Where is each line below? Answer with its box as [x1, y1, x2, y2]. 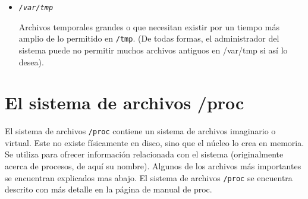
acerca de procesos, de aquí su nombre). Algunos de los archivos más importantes [5, 160, 301, 172]
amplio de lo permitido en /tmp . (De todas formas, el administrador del [18, 32, 279, 45]
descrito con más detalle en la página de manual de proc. [5, 183, 212, 195]
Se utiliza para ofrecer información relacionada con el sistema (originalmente [5, 148, 284, 160]
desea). [18, 55, 44, 68]
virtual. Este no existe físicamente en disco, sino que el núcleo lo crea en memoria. [5, 136, 304, 149]
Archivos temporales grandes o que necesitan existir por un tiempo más [18, 20, 279, 33]
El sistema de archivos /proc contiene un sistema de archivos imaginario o [5, 125, 276, 137]
